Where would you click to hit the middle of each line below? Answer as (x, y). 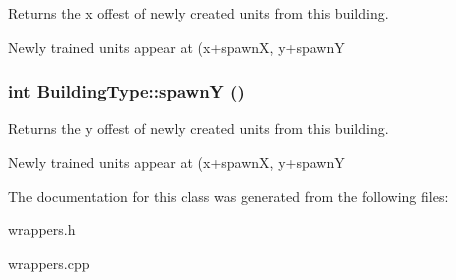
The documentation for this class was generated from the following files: (228, 195)
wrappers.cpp (49, 262)
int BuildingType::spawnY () (126, 91)
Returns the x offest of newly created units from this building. (198, 13)
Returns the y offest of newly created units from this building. (198, 128)
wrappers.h (42, 229)
